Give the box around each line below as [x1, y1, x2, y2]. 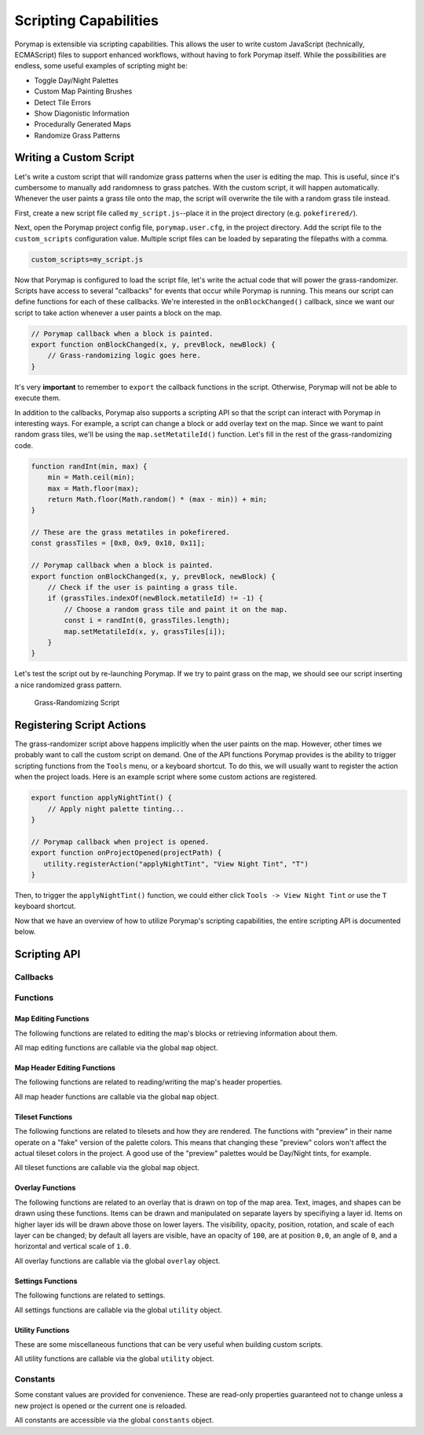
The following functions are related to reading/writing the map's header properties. [14, 1077, 283, 1087]
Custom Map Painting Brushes [34, 86, 133, 96]
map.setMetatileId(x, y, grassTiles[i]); [64, 627, 226, 636]
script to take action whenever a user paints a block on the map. [14, 307, 223, 318]
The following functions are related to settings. [14, 1290, 166, 1301]
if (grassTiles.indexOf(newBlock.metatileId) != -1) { [47, 594, 263, 603]
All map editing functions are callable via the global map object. [14, 1043, 218, 1053]
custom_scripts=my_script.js [31, 255, 144, 263]
